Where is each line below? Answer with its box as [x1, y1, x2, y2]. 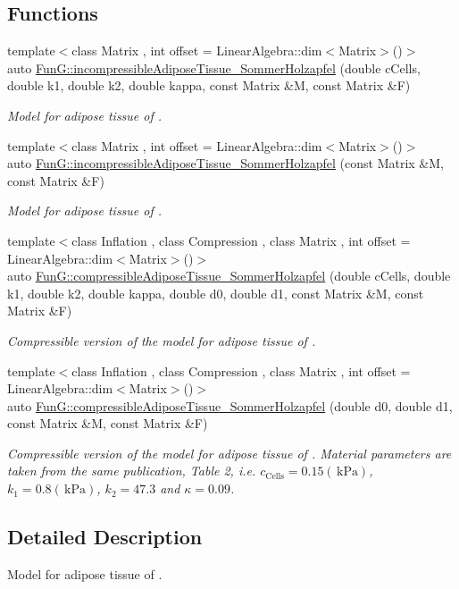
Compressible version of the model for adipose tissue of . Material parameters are [7, 443, 452, 462]
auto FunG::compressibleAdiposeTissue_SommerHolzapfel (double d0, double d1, [7, 396, 453, 415]
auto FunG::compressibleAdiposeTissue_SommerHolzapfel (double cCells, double [7, 266, 451, 285]
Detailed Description [7, 523, 203, 551]
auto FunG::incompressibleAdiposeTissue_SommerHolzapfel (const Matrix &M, [7, 154, 444, 172]
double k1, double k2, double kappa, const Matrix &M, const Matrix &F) [7, 76, 411, 95]
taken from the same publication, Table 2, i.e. [7, 461, 256, 480]
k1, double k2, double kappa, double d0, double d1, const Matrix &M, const [7, 283, 424, 302]
